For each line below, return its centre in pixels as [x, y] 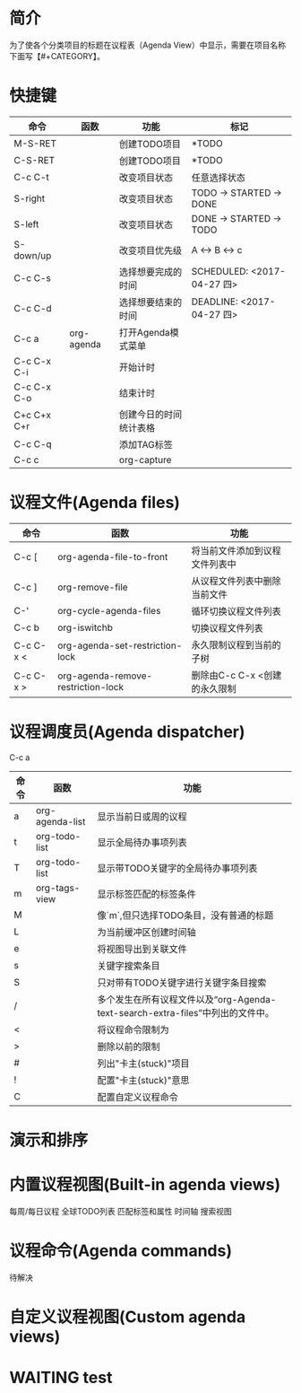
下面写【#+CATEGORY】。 [57, 56]
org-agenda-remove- [105, 676]
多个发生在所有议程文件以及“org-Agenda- [187, 999]
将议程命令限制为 [133, 1029]
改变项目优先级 [151, 250]
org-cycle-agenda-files [109, 610]
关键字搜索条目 [129, 966]
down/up [33, 255]
